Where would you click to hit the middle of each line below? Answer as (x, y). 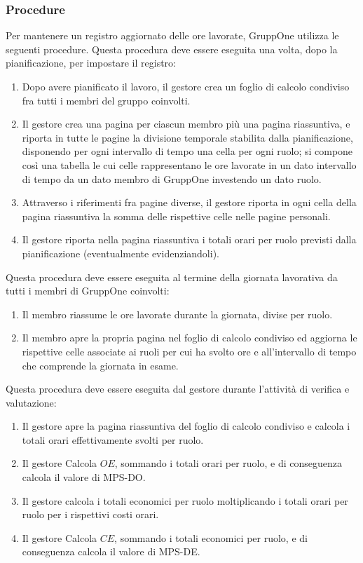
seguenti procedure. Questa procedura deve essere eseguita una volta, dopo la (172, 49)
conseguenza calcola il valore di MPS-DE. (111, 551)
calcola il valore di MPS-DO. (84, 477)
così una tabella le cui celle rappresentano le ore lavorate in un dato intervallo (189, 164)
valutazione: (31, 402)
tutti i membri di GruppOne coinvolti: (88, 291)
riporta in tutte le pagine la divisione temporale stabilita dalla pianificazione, (187, 137)
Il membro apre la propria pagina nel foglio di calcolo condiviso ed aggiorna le (190, 338)
